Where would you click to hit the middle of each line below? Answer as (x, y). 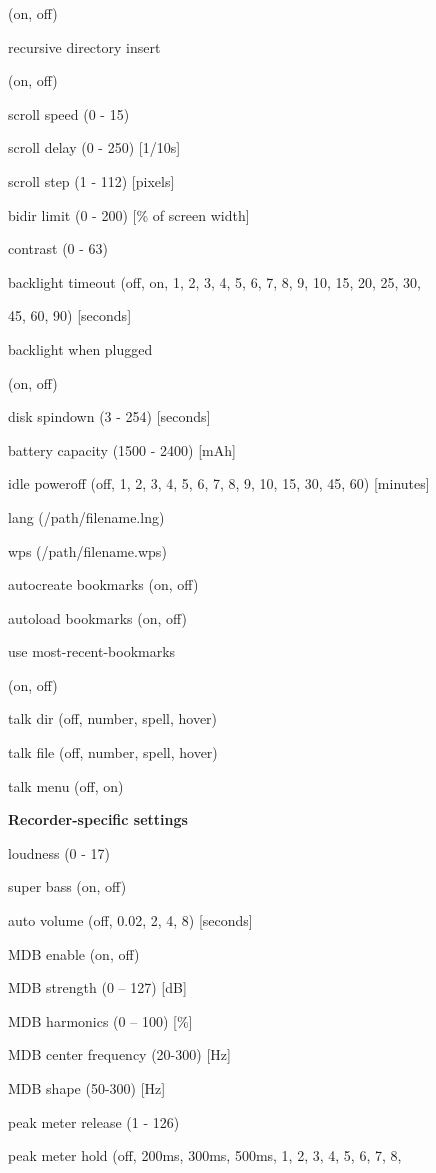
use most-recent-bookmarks (92, 651)
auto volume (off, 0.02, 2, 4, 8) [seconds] (130, 920)
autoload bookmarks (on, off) (98, 617)
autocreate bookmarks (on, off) (103, 584)
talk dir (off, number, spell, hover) (113, 718)
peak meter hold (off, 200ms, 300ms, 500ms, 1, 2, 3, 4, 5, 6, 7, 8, (205, 1155)
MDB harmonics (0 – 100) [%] (100, 1020)
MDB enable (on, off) (74, 953)
